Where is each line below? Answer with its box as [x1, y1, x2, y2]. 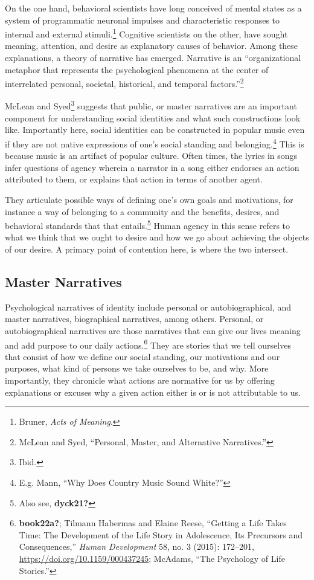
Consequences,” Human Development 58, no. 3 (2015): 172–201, [19, 540, 254, 553]
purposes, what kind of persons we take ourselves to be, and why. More [5, 362, 269, 375]
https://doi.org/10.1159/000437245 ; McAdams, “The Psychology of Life [19, 552, 285, 564]
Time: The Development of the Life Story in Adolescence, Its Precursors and [19, 528, 303, 541]
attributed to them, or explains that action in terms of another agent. [5, 173, 263, 185]
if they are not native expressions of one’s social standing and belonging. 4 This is [5, 135, 304, 150]
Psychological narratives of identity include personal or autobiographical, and [5, 300, 291, 313]
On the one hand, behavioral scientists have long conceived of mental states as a [5, 2, 302, 14]
